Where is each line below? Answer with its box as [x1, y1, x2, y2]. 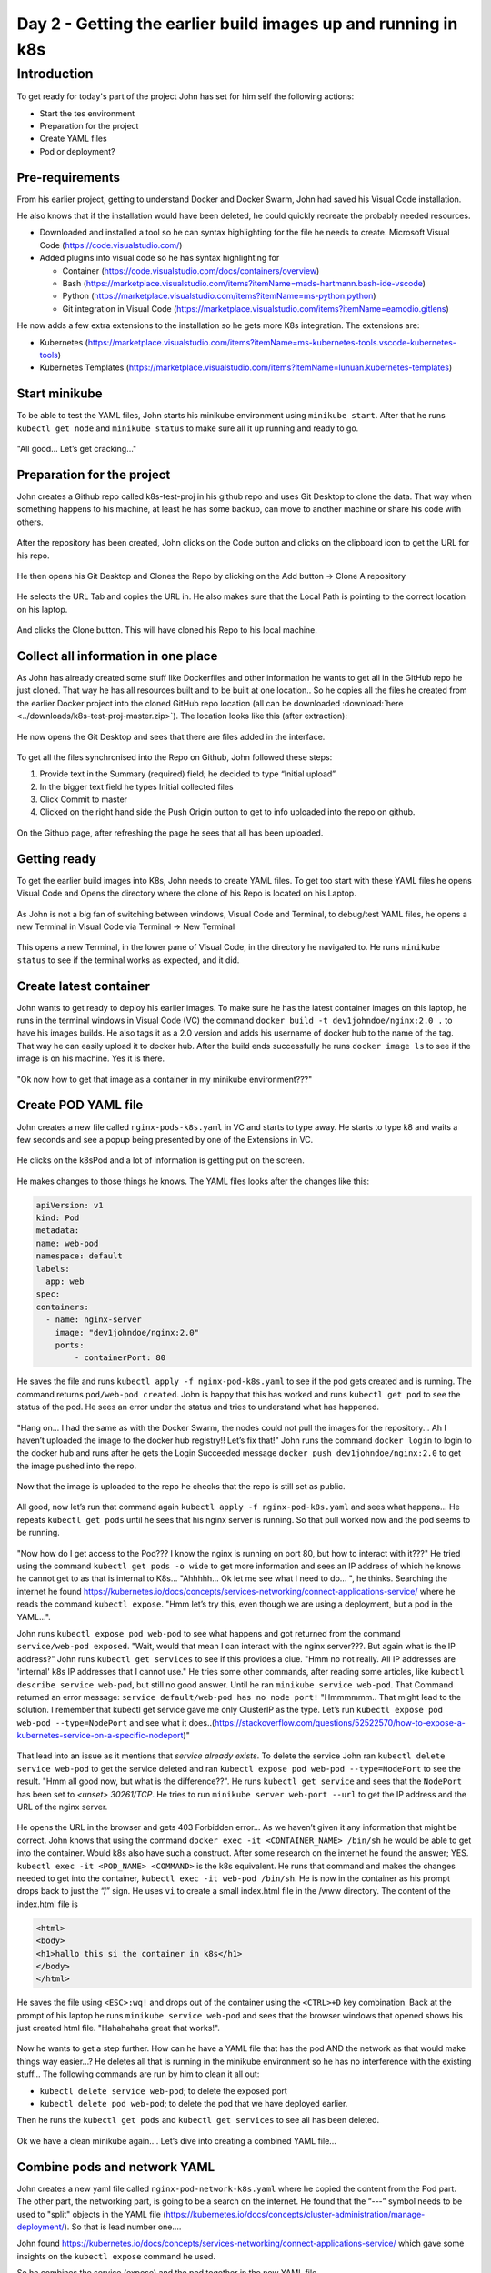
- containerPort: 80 [74, 1353, 166, 1363]
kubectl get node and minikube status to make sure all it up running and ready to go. [16, 423, 359, 434]
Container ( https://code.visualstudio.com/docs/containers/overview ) [62, 265, 320, 276]
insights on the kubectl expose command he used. [16, 2250, 215, 2261]
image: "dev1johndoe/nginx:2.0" [55, 1327, 200, 1337]
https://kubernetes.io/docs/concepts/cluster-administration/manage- [165, 2208, 426, 2219]
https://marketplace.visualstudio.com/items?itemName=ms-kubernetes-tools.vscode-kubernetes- [87, 336, 456, 347]
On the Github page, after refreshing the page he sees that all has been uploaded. [16, 827, 324, 838]
